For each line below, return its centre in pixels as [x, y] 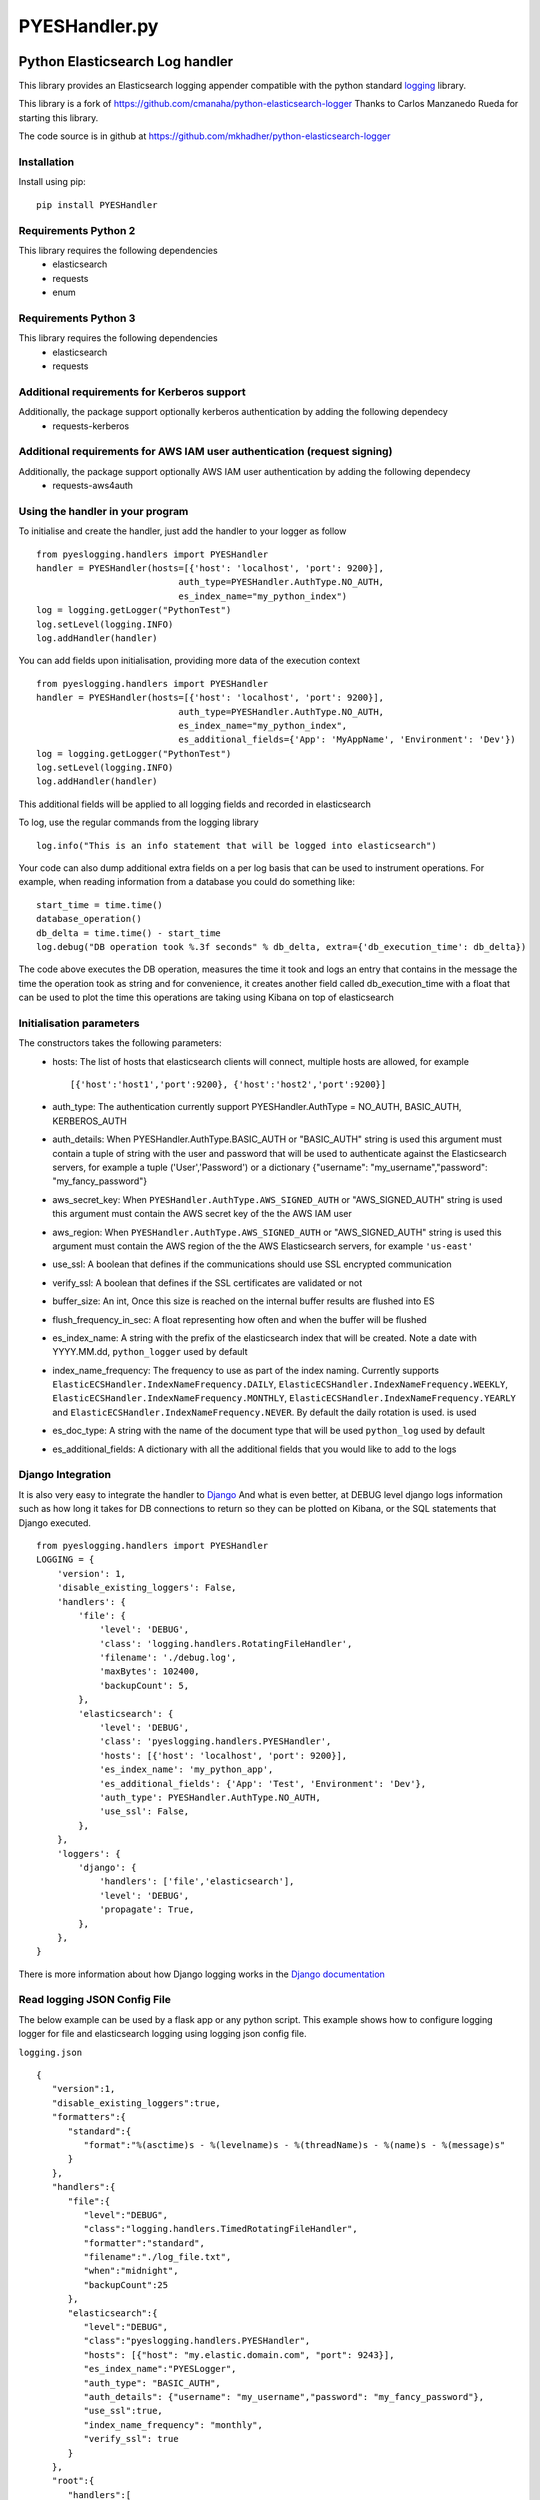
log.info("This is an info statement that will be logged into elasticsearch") [236, 845]
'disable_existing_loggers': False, [146, 1588]
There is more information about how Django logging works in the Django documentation [201, 1974]
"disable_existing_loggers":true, [136, 2103]
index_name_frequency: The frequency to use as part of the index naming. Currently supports [246, 1370]
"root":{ [73, 2481]
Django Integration [65, 1475]
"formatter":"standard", [144, 2243]
